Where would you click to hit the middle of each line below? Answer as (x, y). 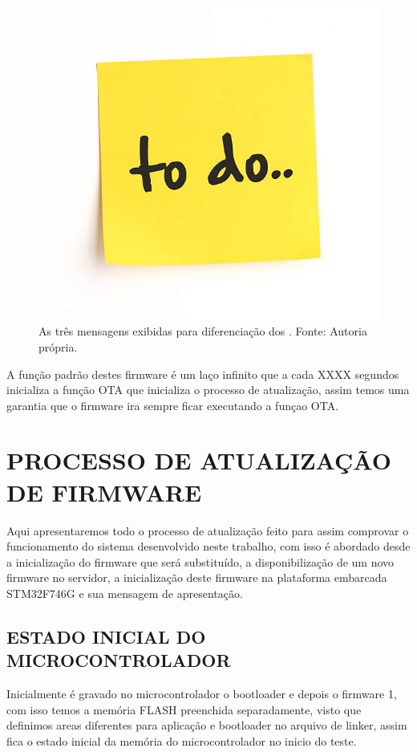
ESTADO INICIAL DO (106, 636)
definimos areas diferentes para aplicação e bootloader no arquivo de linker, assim (207, 725)
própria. (58, 346)
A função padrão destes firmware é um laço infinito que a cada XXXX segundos (203, 374)
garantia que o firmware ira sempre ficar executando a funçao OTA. (173, 405)
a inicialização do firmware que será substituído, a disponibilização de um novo (200, 561)
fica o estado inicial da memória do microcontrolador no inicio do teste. (182, 740)
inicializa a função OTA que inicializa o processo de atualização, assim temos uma (208, 390)
